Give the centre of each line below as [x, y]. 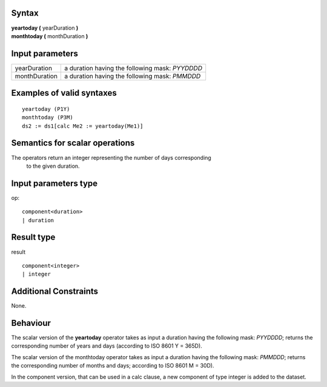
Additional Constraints [55, 292]
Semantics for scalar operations [73, 143]
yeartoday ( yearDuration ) [45, 28]
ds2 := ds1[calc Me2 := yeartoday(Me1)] [83, 126]
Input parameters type [54, 183]
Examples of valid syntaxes [64, 93]
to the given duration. [53, 166]
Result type [33, 237]
